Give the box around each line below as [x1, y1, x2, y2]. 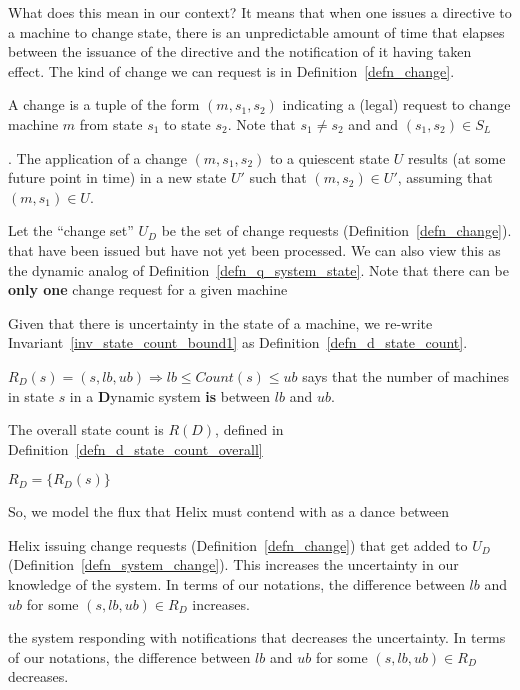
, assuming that [397, 167, 493, 188]
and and [348, 113, 399, 134]
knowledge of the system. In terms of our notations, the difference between [8, 574, 465, 595]
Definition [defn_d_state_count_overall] [8, 438, 263, 459]
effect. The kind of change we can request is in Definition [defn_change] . [8, 60, 455, 81]
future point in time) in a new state [8, 167, 227, 188]
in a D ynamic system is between [69, 385, 271, 406]
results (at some [408, 147, 506, 168]
